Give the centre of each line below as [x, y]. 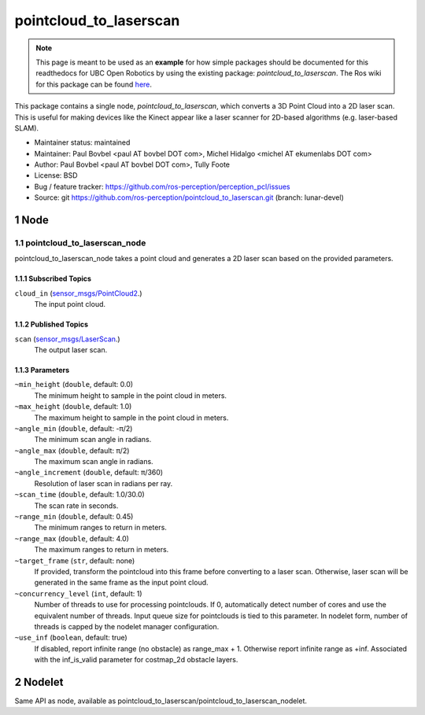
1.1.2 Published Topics [52, 324]
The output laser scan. [71, 349]
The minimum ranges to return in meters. [100, 528]
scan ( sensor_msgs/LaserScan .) [68, 339]
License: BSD [56, 175]
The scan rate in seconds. [76, 505]
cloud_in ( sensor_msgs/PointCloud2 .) [78, 293]
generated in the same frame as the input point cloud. [121, 583]
